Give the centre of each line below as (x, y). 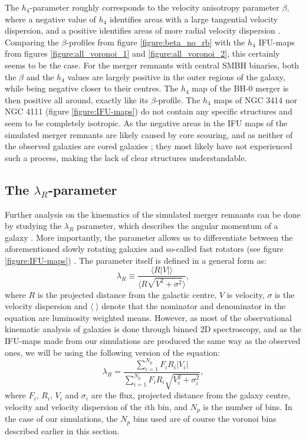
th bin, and (167, 406)
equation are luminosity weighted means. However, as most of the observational (148, 317)
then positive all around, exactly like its (77, 99)
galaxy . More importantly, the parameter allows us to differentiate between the (149, 237)
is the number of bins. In (248, 406)
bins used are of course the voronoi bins (205, 419)
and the (40, 76)
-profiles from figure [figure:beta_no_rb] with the (156, 42)
